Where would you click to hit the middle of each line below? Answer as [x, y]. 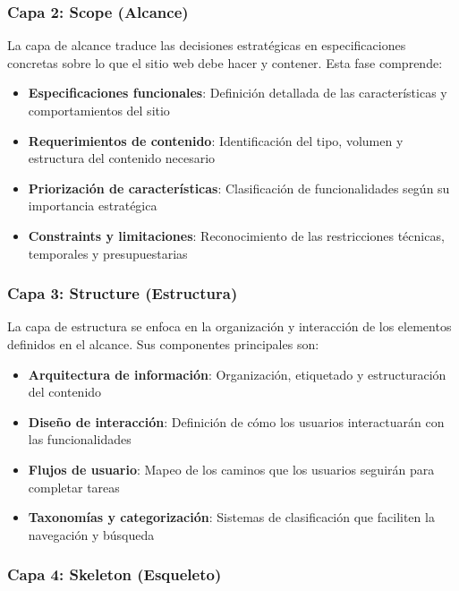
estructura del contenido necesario [122, 158]
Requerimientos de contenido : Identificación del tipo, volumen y [216, 140]
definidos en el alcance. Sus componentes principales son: [163, 343]
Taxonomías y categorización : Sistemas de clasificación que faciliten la [231, 517]
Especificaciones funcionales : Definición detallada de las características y [238, 93]
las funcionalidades [80, 439]
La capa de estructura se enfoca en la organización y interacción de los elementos [229, 326]
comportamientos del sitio [99, 110]
